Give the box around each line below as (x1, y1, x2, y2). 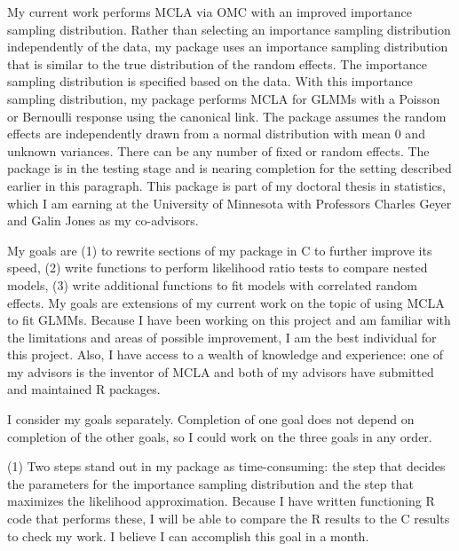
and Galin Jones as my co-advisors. (7, 211, 199, 230)
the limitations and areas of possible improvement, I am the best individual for (7, 327, 437, 346)
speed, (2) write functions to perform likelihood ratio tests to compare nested (7, 258, 428, 277)
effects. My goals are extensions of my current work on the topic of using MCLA (7, 293, 445, 311)
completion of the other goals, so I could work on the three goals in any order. (7, 427, 432, 445)
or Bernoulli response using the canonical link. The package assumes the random (7, 106, 447, 125)
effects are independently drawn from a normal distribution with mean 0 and (7, 124, 425, 143)
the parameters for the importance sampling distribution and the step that (7, 474, 414, 492)
